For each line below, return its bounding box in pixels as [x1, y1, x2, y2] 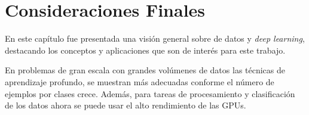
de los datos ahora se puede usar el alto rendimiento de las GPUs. [5, 99, 246, 111]
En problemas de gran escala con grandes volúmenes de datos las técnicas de [5, 64, 286, 76]
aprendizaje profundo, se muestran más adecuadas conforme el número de [5, 75, 274, 88]
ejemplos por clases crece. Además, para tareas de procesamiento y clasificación [5, 87, 295, 100]
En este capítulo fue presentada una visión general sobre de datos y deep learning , [5, 32, 305, 45]
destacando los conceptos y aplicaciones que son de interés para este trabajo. [5, 43, 286, 56]
